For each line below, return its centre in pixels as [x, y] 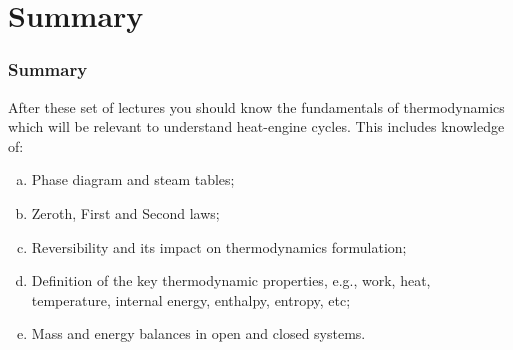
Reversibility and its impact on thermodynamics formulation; [219, 246]
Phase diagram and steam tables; [133, 179]
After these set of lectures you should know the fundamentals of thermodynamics [256, 106]
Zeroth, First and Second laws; [125, 212]
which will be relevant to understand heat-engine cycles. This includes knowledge [256, 126]
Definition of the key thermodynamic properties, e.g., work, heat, [231, 280]
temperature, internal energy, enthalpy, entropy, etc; [191, 299]
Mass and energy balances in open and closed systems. [198, 333]
